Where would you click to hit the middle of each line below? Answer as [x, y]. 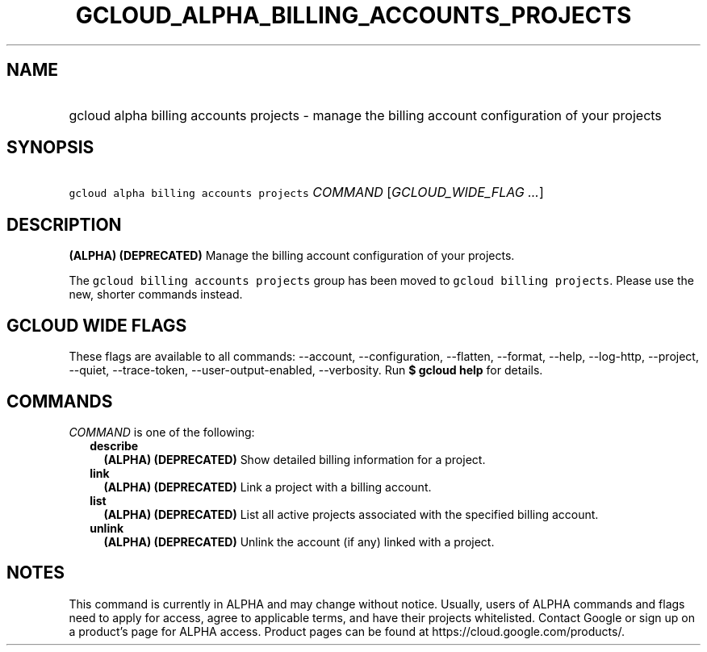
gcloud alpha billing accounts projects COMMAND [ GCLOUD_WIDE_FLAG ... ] [306, 192]
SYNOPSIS [50, 148]
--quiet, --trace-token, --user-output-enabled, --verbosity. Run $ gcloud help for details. [306, 370]
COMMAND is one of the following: [162, 432]
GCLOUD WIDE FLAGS [97, 325]
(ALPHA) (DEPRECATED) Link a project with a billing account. [268, 487]
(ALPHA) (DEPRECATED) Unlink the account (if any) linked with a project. [299, 541]
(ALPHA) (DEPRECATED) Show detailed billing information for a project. [295, 459]
